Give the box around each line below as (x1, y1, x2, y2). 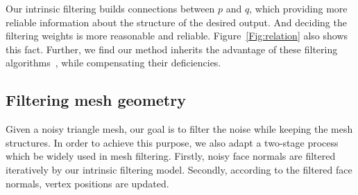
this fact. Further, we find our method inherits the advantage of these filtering (6, 41, 338, 56)
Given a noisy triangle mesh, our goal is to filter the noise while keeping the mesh (6, 122, 353, 136)
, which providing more (249, 1, 348, 15)
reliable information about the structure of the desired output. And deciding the (6, 15, 347, 29)
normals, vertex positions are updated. (6, 176, 169, 190)
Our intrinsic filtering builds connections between (6, 1, 215, 15)
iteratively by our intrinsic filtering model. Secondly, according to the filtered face (6, 162, 352, 176)
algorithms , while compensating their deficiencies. (6, 55, 221, 70)
